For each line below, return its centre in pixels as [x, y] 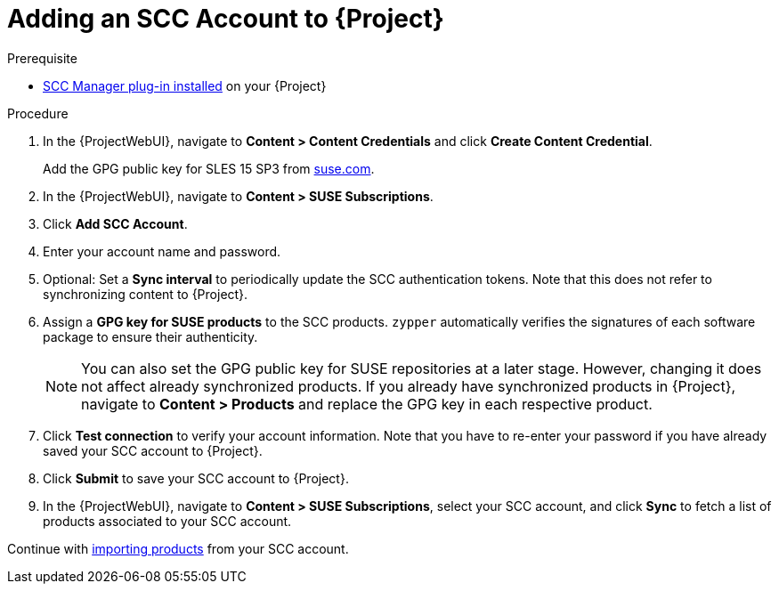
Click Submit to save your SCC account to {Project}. [196, 478]
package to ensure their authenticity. [150, 336]
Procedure [38, 113]
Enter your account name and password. [162, 251]
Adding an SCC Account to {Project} [226, 19]
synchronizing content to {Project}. [146, 294]
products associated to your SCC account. [167, 521]
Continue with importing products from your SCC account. [178, 548]
